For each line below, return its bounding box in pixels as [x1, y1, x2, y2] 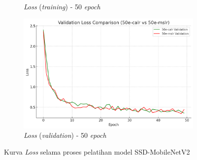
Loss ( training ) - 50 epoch [24, 1, 100, 11]
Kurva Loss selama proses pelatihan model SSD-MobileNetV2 [4, 146, 190, 157]
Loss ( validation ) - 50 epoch [24, 130, 106, 140]
